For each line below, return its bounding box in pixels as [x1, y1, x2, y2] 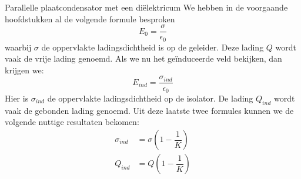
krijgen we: [5, 63, 44, 76]
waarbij [5, 40, 32, 53]
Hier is [5, 92, 29, 104]
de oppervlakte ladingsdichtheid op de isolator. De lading [47, 92, 253, 104]
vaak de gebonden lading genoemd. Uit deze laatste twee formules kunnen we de [5, 104, 294, 116]
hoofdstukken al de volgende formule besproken [5, 12, 175, 25]
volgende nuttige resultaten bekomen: [5, 116, 139, 128]
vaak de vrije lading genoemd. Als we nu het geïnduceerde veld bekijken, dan [5, 52, 282, 65]
